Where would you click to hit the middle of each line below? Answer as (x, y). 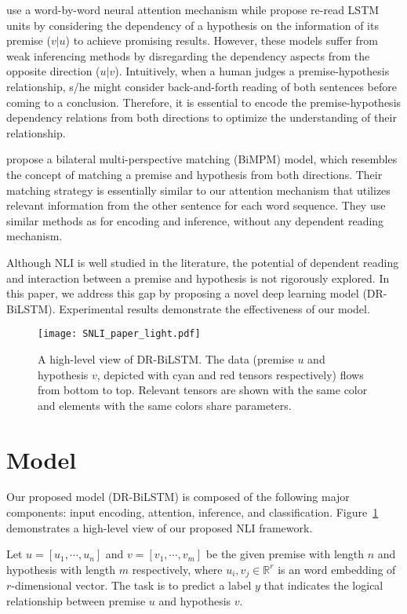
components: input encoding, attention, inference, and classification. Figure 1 (193, 512)
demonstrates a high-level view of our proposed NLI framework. (160, 527)
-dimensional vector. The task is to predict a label (131, 585)
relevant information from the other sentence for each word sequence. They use (196, 205)
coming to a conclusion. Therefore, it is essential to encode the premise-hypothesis (204, 102)
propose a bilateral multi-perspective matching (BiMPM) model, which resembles (202, 159)
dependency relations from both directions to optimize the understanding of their (202, 117)
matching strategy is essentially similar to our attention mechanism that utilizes (198, 190)
